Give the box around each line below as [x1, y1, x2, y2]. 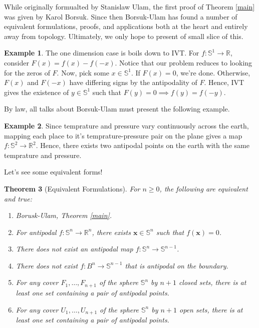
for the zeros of [4, 67, 50, 77]
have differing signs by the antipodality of [69, 77, 197, 87]
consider [4, 57, 29, 67]
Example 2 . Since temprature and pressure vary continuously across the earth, [4, 120, 249, 130]
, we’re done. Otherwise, [176, 67, 250, 77]
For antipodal [16, 226, 57, 237]
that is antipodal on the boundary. [125, 260, 228, 270]
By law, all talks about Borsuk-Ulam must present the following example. [4, 103, 230, 114]
